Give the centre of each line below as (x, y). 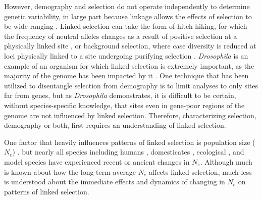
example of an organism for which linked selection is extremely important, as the (129, 65)
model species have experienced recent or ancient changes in (97, 161)
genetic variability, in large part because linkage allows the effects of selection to (128, 16)
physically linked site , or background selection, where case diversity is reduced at (130, 46)
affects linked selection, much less (200, 171)
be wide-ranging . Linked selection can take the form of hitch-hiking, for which (126, 26)
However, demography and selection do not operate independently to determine (127, 6)
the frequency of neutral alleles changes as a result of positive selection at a (121, 36)
